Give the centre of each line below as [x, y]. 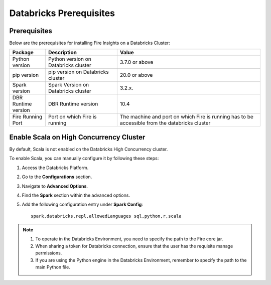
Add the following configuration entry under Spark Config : [82, 204]
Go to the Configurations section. [57, 177]
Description [62, 53]
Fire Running [27, 117]
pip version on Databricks [78, 72]
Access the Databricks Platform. [55, 168]
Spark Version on [69, 85]
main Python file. [53, 267]
